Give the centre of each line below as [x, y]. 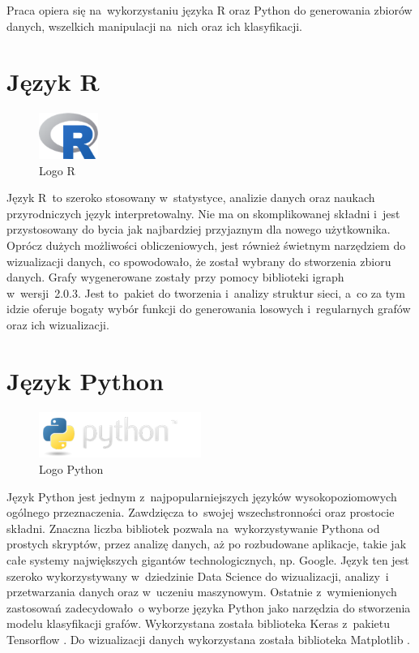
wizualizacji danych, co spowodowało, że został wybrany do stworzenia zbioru [199, 261]
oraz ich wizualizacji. [58, 324]
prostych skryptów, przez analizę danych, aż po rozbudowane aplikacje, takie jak [207, 544]
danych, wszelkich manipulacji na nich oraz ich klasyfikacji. [154, 26]
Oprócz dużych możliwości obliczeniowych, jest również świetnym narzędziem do [206, 245]
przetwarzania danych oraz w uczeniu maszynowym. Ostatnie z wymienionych [202, 592]
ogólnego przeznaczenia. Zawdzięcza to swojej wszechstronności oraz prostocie [201, 512]
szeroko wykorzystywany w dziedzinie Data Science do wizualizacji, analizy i [198, 576]
